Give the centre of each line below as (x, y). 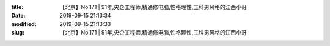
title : (17, 7)
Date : (18, 16)
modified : (24, 24)
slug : (18, 33)
